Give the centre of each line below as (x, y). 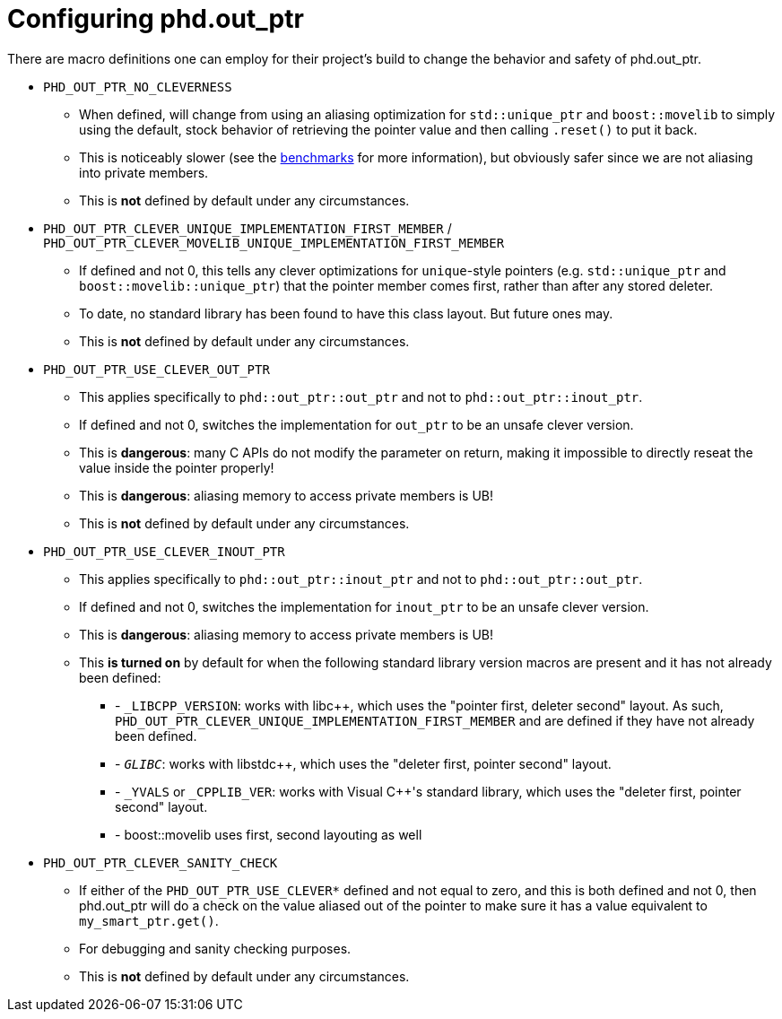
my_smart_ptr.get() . (149, 920)
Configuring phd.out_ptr (156, 19)
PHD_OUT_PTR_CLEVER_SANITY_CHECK (161, 862)
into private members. (144, 172)
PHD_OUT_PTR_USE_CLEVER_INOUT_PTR (164, 551)
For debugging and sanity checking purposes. (215, 948)
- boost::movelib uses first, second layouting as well (269, 834)
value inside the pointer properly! (177, 467)
